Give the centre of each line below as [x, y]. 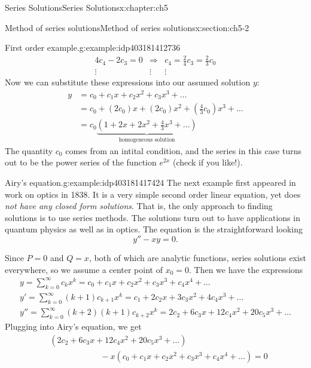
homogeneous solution [147, 140]
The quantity [29, 150]
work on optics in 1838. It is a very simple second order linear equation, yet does [153, 194]
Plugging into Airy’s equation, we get [73, 326]
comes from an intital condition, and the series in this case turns [184, 150]
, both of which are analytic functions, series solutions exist [197, 257]
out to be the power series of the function [81, 162]
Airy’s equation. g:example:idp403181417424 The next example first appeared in [150, 183]
